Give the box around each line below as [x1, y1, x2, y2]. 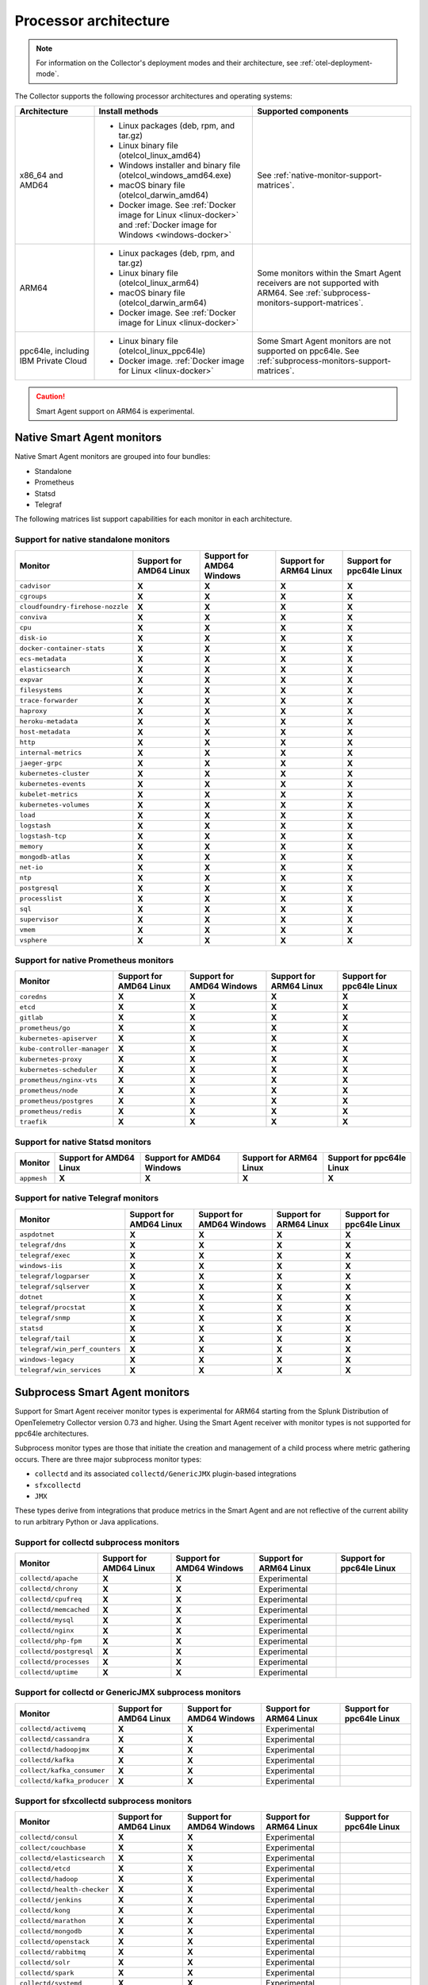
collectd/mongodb [19, 1926, 82, 1935]
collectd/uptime [19, 1668, 78, 1677]
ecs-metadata [19, 655, 67, 663]
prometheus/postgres [19, 1097, 94, 1105]
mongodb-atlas [19, 853, 71, 861]
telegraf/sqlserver [19, 1282, 90, 1291]
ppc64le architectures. [14, 1429, 90, 1439]
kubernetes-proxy [19, 1054, 82, 1063]
